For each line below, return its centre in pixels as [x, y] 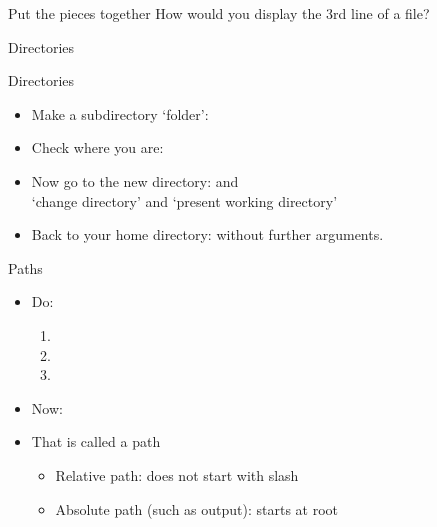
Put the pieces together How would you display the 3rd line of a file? [219, 13]
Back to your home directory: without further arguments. [207, 234]
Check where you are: [97, 147]
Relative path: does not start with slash [177, 474]
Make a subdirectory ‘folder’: [120, 113]
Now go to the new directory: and [135, 180]
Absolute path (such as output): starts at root [197, 508]
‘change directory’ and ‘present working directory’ [184, 200]
